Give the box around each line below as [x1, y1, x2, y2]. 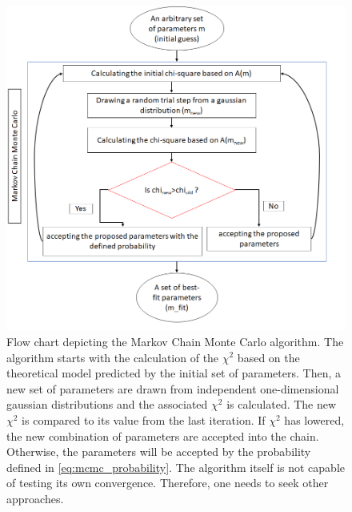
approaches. [6, 490, 64, 506]
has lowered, [284, 411, 345, 428]
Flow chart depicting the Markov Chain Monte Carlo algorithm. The [6, 333, 344, 349]
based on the [237, 349, 300, 365]
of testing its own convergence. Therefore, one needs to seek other [6, 474, 329, 491]
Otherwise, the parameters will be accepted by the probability [6, 443, 311, 460]
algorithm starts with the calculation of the [6, 349, 219, 365]
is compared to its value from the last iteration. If [22, 411, 266, 428]
